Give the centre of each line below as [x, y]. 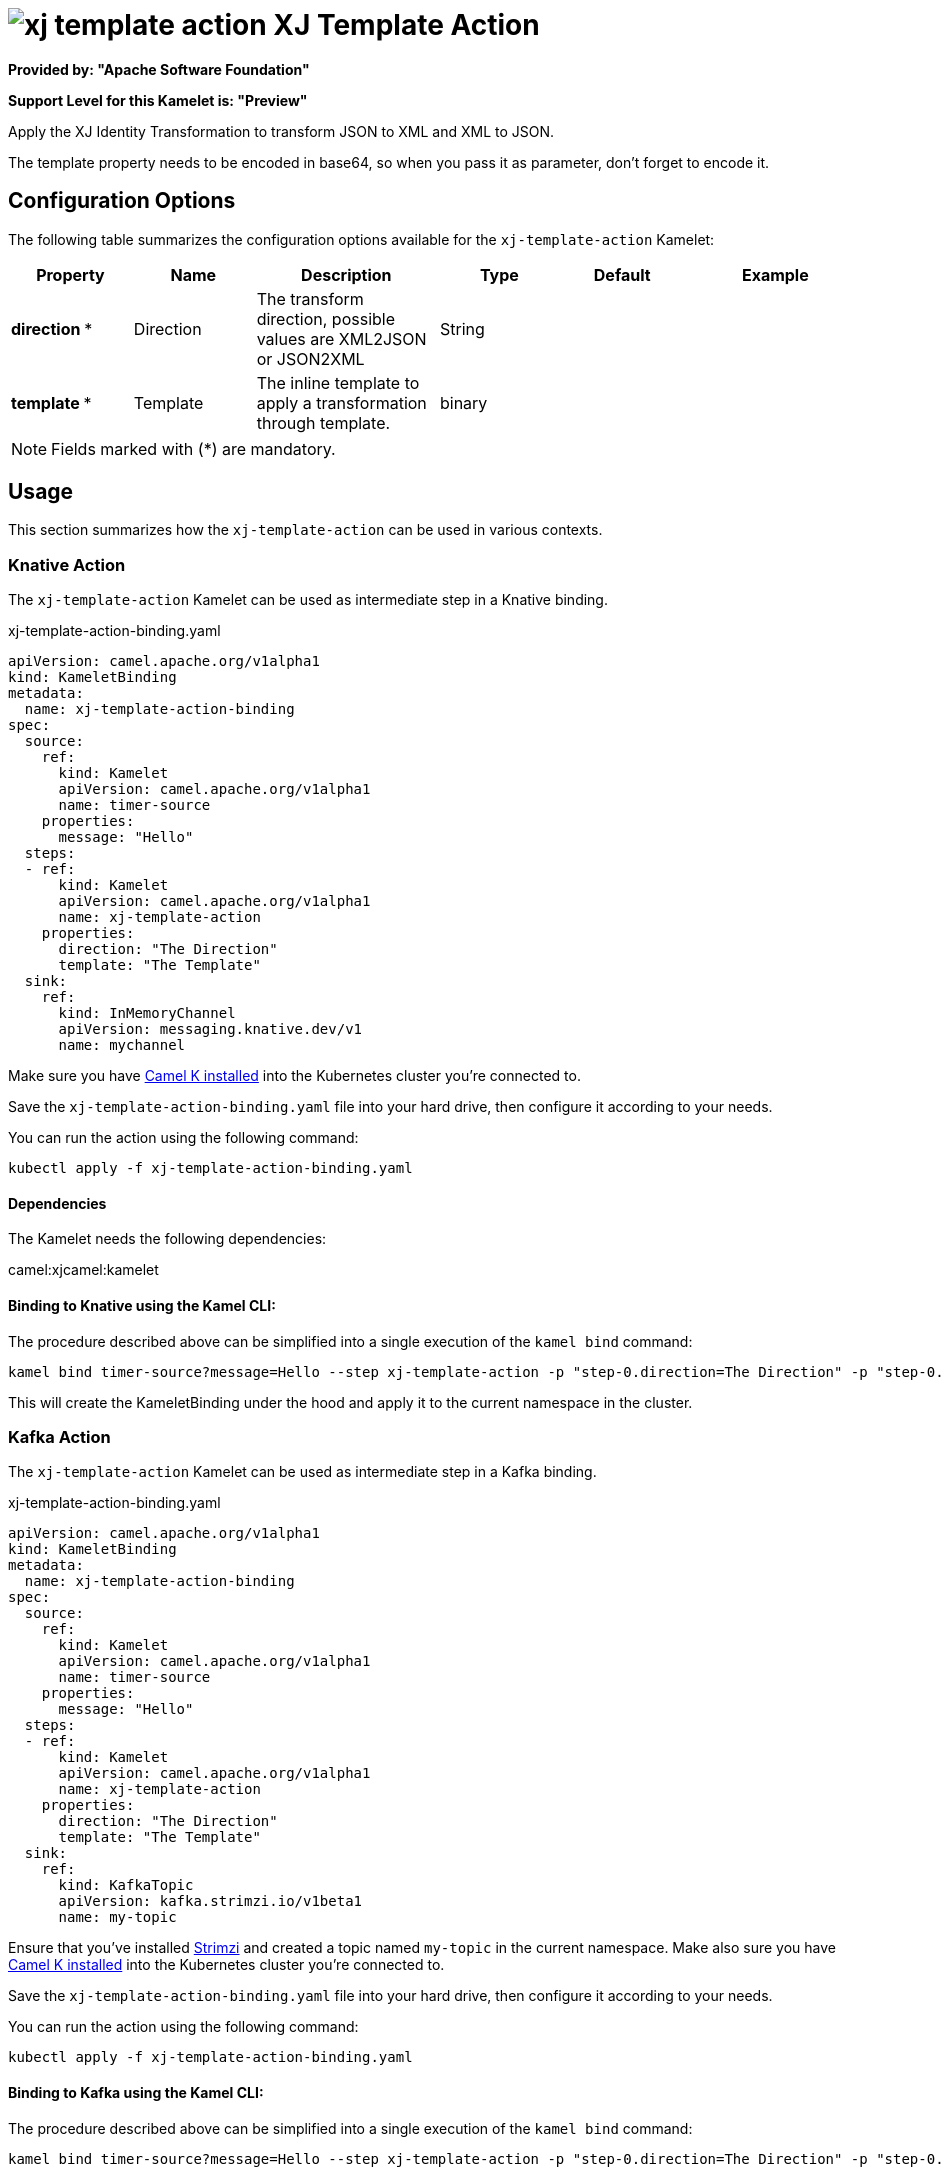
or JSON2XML [310, 358]
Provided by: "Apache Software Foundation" [159, 69]
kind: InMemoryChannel [147, 1013]
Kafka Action [59, 1437]
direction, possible [326, 318]
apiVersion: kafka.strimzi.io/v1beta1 [210, 1901]
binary [463, 402]
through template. [323, 422]
